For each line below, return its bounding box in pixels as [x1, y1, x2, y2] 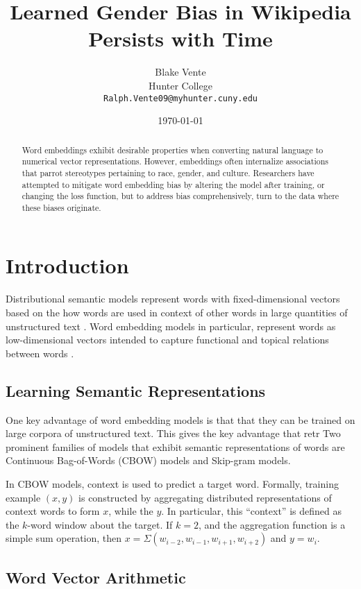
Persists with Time [88, 24, 273, 53]
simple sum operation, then [6, 531, 122, 545]
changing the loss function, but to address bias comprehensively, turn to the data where [22, 190, 339, 202]
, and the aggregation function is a [198, 517, 346, 531]
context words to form [6, 504, 100, 518]
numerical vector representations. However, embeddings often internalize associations [22, 155, 328, 167]
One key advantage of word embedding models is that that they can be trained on [6, 412, 355, 427]
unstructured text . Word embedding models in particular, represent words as [6, 318, 336, 333]
